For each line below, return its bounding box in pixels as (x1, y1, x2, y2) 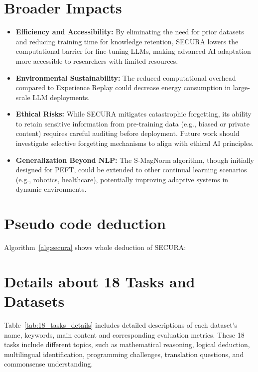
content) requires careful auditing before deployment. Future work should (15, 128, 240, 138)
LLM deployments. (32, 92, 90, 102)
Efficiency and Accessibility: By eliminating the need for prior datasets (15, 26, 244, 37)
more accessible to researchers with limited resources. (15, 55, 178, 66)
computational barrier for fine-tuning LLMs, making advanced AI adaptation (15, 46, 251, 56)
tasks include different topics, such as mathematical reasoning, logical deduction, (4, 339, 250, 350)
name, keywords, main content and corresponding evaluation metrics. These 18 (4, 329, 245, 340)
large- (233, 82, 250, 93)
